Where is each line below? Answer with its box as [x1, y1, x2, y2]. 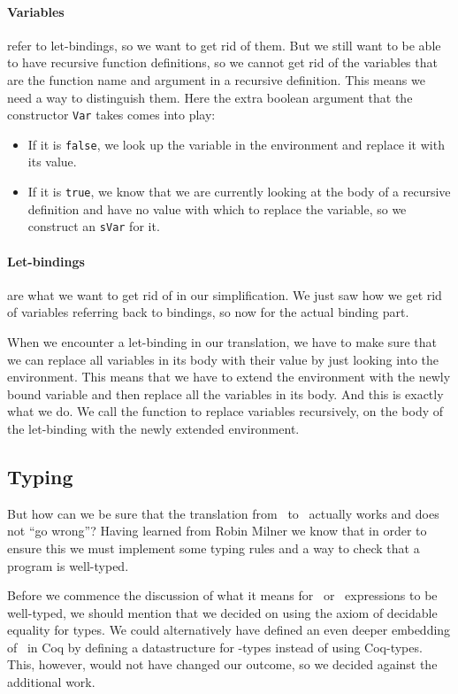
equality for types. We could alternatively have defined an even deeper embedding [7, 621, 451, 639]
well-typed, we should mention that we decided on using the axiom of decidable [7, 603, 438, 621]
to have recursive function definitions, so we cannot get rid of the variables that [7, 53, 438, 72]
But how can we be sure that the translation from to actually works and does [7, 504, 439, 522]
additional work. [7, 673, 95, 691]
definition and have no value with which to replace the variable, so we [27, 199, 407, 218]
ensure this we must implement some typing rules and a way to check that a [7, 538, 420, 557]
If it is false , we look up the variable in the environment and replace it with [27, 135, 445, 153]
